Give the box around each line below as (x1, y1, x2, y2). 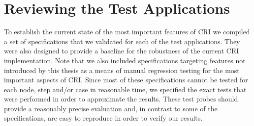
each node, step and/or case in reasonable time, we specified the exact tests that (4, 84, 247, 94)
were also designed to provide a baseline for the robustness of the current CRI (4, 46, 239, 56)
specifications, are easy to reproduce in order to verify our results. (4, 113, 203, 123)
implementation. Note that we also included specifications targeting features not (4, 55, 246, 65)
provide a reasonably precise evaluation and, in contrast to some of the (4, 103, 218, 113)
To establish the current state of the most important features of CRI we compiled (4, 26, 250, 37)
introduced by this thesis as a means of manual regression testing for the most (4, 65, 240, 75)
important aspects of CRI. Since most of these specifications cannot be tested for (4, 75, 248, 85)
